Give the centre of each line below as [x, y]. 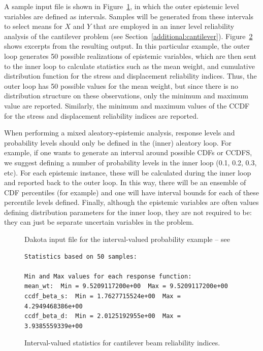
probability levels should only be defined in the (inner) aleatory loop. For [118, 142]
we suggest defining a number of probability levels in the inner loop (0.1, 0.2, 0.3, [130, 162]
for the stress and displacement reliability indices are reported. [101, 115]
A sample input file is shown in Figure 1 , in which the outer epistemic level [122, 6]
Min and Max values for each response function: [108, 276]
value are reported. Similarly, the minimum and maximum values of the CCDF [127, 105]
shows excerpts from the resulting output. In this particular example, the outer [127, 46]
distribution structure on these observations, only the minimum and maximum [126, 96]
